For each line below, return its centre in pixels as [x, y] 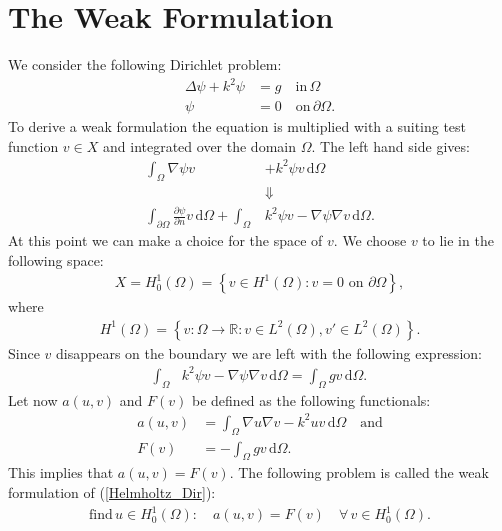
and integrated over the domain [199, 145]
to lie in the [458, 239]
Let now [33, 399]
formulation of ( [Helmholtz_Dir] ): [112, 492]
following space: [56, 259]
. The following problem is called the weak [359, 472]
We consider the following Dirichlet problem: [145, 64]
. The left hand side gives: [390, 145]
